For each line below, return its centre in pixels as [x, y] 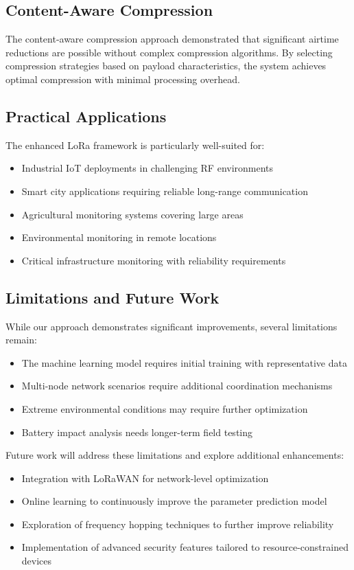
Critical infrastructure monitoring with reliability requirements [154, 260]
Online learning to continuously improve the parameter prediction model [174, 501]
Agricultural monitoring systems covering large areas [132, 214]
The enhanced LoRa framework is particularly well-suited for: [135, 145]
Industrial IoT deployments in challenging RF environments [147, 168]
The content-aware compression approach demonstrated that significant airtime [172, 39]
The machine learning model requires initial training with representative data [184, 362]
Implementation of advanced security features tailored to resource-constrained [185, 547]
